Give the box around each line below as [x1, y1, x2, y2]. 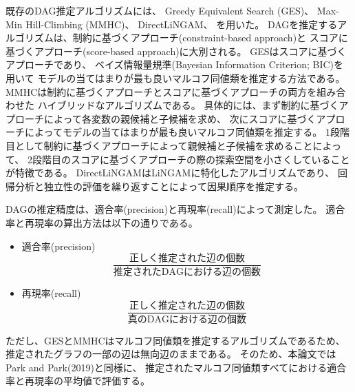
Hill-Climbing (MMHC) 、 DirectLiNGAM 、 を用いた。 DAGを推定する [25, 17, 338, 31]
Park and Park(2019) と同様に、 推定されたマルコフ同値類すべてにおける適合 [6, 360, 347, 374]
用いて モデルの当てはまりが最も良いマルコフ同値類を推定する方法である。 [6, 70, 345, 85]
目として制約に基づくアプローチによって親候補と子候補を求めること [6, 138, 313, 152]
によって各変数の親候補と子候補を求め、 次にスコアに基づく [43, 111, 316, 125]
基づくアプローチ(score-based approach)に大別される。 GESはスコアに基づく [6, 43, 347, 58]
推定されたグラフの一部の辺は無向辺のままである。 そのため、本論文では [6, 347, 336, 361]
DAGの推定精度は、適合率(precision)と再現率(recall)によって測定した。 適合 [6, 202, 345, 216]
